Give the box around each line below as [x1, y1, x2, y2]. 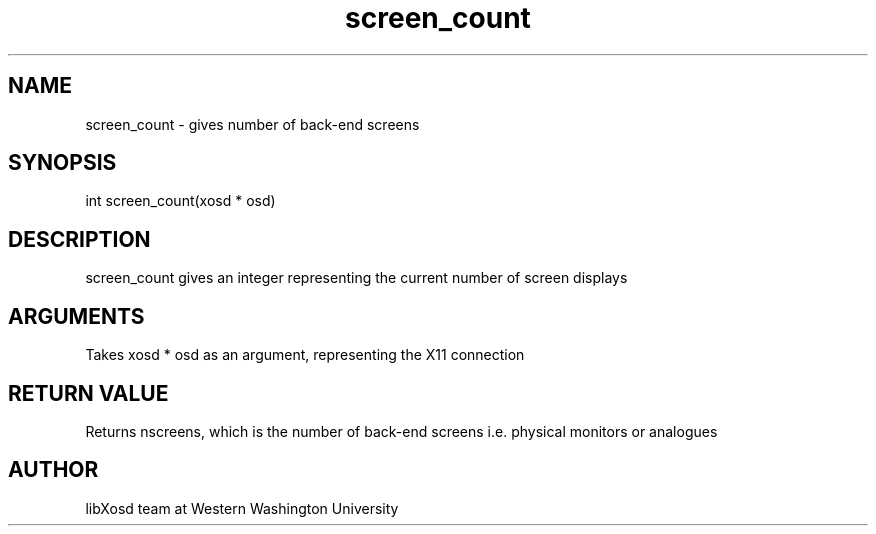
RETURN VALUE [8, 380, 169, 406]
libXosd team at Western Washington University [85, 499, 399, 517]
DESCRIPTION [8, 226, 151, 252]
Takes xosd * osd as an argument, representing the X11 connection [85, 346, 525, 364]
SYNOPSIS [8, 150, 117, 176]
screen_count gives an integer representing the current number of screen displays [85, 269, 628, 287]
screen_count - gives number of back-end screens [85, 115, 420, 133]
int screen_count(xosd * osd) [85, 192, 276, 210]
